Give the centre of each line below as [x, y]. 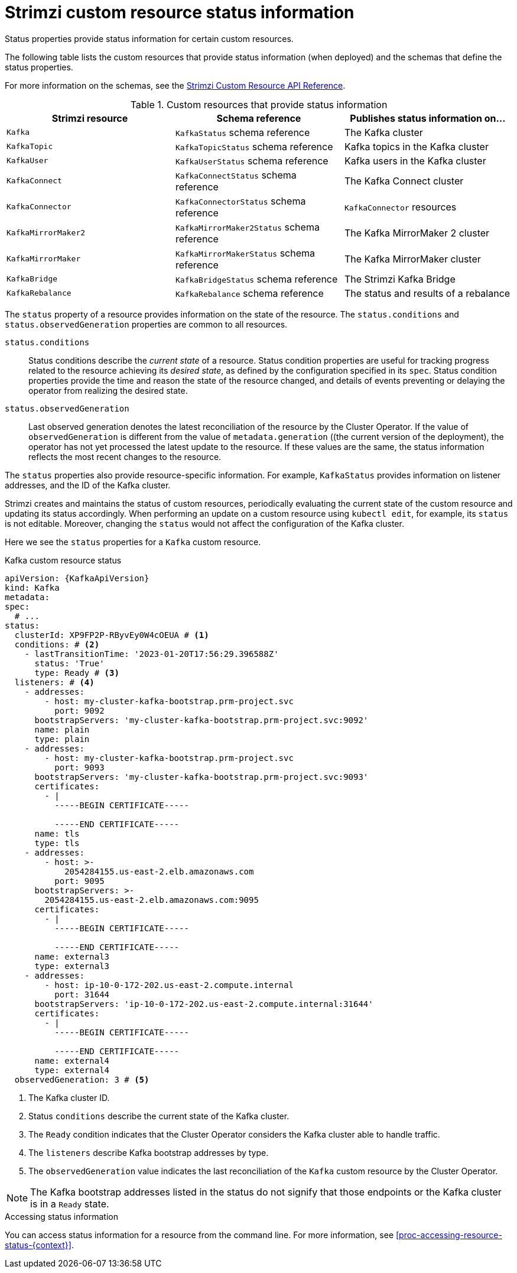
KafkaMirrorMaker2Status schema [247, 227]
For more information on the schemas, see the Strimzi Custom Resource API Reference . [175, 85]
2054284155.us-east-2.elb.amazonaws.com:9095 [152, 900]
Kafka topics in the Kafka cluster [416, 146]
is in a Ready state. [70, 1204]
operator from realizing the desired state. [108, 390]
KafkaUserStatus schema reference [252, 161]
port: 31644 [82, 994]
